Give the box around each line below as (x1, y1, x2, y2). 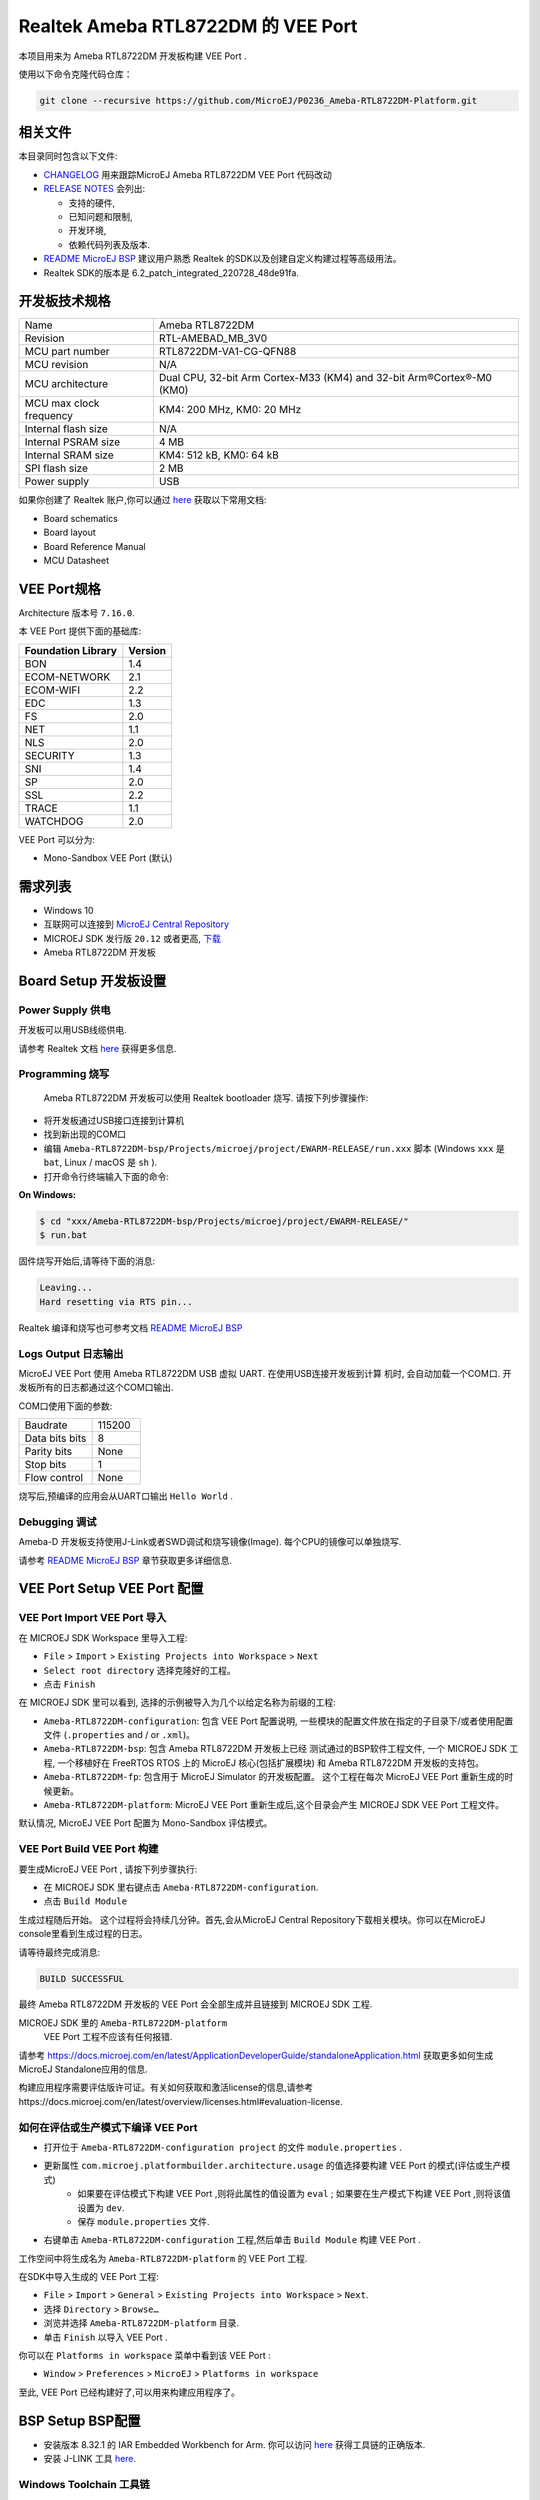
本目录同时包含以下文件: (18, 150, 119, 162)
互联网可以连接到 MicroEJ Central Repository (43, 918, 230, 930)
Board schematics (43, 512, 119, 524)
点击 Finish (43, 1678, 96, 1690)
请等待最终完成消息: (18, 1946, 101, 1958)
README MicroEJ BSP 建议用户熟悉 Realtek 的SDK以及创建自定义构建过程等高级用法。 (43, 253, 402, 265)
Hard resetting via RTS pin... (39, 1296, 194, 1307)
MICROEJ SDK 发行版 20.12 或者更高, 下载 (43, 932, 222, 944)
